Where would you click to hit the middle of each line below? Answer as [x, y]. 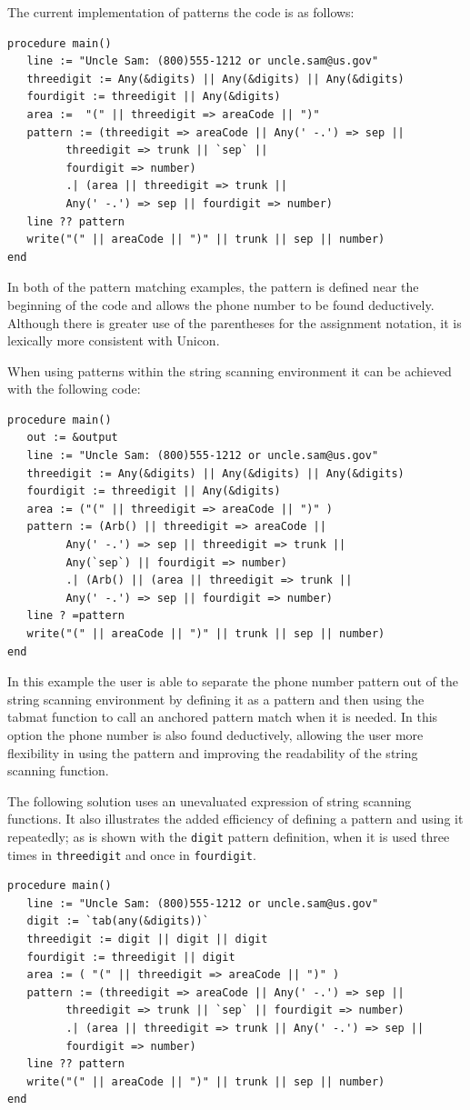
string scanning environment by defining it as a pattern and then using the [216, 699]
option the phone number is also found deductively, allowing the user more [215, 734]
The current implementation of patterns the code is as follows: [181, 12]
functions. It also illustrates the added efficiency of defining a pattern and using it [235, 819]
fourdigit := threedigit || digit [131, 957]
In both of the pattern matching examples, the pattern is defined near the [213, 287]
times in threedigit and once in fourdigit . [132, 854]
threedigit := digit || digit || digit [147, 940]
